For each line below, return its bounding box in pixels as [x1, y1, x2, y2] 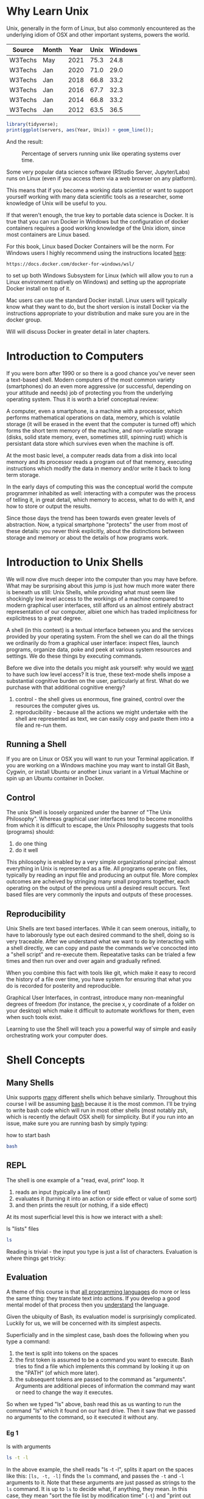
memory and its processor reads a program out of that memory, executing [6, 458, 192, 465]
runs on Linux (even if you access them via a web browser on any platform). [6, 174, 197, 182]
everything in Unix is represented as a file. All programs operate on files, [6, 865, 188, 872]
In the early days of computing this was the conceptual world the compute [6, 483, 193, 490]
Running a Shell [6, 738, 67, 749]
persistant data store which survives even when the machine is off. [6, 440, 174, 447]
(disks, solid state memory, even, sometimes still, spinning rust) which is [6, 433, 188, 441]
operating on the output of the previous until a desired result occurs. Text [6, 885, 190, 892]
